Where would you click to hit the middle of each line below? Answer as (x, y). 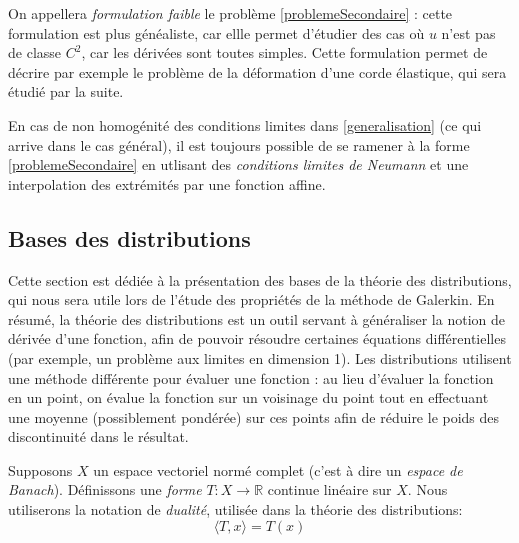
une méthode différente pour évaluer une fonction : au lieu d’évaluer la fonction (251, 377)
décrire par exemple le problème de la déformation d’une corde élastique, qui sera (257, 71)
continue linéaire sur (329, 489)
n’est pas (468, 32)
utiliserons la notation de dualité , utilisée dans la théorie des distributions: (235, 509)
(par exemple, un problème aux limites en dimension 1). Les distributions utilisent (260, 357)
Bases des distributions (129, 237)
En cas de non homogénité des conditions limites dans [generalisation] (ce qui (245, 124)
